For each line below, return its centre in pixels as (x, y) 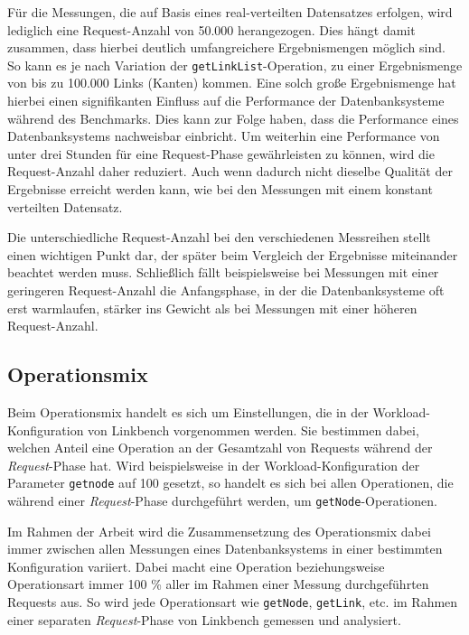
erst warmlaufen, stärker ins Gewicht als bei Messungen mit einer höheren (212, 308)
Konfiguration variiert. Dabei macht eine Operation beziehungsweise (196, 566)
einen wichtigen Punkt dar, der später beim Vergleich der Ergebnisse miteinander (233, 254)
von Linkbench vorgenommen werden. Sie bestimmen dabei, (253, 430)
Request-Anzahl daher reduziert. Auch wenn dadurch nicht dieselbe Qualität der (230, 171)
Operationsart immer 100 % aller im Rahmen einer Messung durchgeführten (218, 584)
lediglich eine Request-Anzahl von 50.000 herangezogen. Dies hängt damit (211, 29)
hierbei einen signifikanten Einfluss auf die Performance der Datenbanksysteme (226, 101)
